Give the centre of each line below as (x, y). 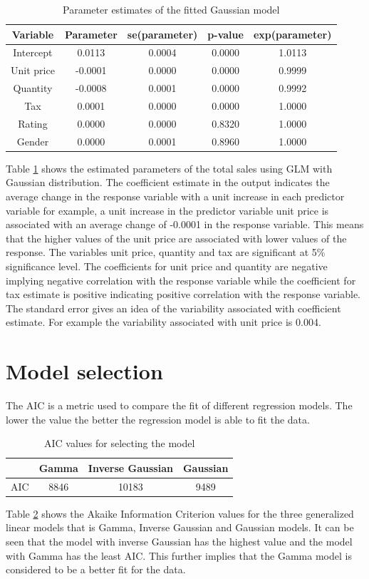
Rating (33, 123)
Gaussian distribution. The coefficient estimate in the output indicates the (168, 182)
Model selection (84, 371)
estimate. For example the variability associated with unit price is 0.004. (163, 322)
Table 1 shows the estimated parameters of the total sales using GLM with (169, 168)
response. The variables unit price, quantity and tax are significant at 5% (166, 252)
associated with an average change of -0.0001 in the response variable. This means (185, 224)
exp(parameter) (292, 34)
